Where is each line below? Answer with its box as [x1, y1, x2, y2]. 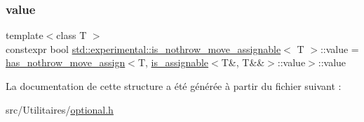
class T [56, 28, 87, 43]
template [6, 28, 43, 43]
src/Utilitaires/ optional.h [6, 102, 114, 116]
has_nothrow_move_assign [6, 55, 126, 70]
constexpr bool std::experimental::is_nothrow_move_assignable [6, 41, 281, 56]
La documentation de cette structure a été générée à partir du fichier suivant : [6, 79, 342, 93]
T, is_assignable [137, 55, 209, 70]
